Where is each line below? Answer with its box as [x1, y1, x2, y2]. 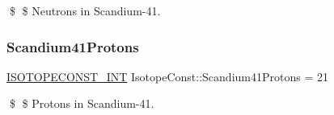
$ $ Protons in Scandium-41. [9, 95, 154, 112]
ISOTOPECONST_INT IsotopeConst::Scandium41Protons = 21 [6, 68, 328, 84]
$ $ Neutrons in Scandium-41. [9, 2, 161, 18]
